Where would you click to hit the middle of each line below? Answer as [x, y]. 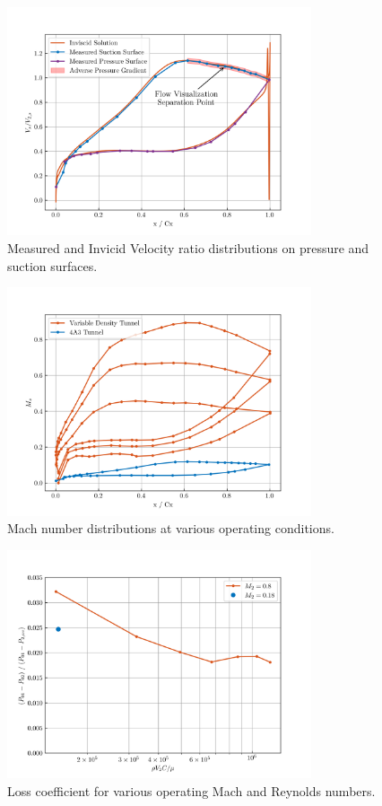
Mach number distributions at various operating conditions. [171, 528]
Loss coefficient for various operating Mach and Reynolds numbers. [191, 790]
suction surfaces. [52, 265]
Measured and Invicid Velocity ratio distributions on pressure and [188, 247]
